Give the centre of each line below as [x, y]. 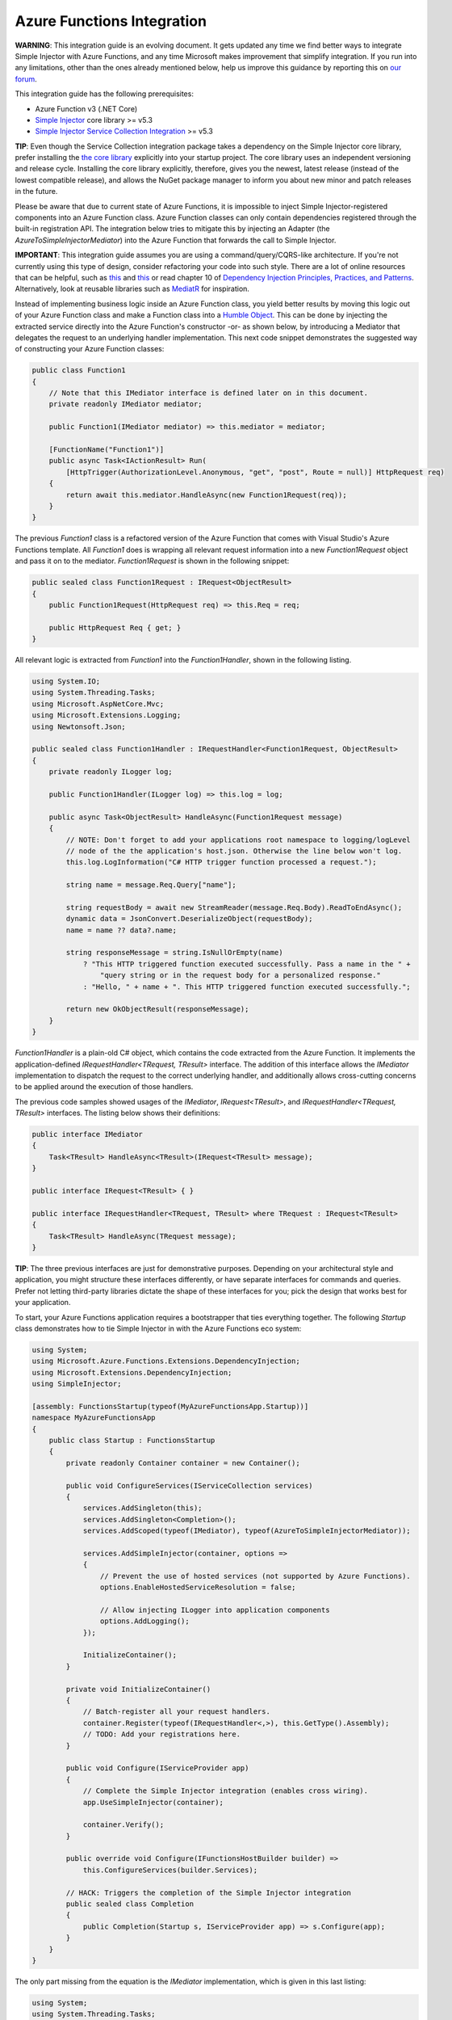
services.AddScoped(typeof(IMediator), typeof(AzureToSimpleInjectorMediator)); [247, 1531]
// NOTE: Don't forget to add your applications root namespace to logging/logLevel [238, 840]
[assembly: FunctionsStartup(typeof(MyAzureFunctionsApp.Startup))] [170, 1406]
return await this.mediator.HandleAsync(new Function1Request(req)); [206, 494]
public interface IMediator [87, 1134]
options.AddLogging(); [144, 1621]
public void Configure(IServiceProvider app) [157, 1768]
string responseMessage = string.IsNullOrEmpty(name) [174, 953]
